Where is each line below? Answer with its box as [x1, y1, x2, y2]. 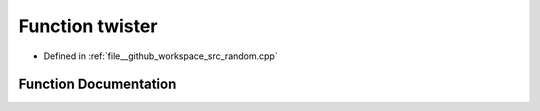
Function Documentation [18, 76, 177, 93]
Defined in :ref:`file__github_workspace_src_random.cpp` [43, 50, 279, 62]
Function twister [18, 15, 158, 37]
